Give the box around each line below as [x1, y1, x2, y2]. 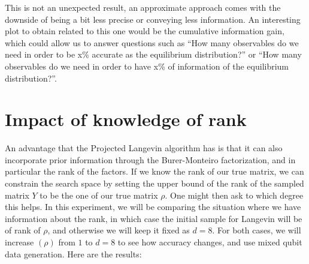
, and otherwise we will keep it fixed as [47, 224, 190, 236]
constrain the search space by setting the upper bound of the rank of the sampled [5, 177, 304, 190]
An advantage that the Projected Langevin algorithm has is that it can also [5, 142, 283, 154]
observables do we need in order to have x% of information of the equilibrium [5, 59, 289, 72]
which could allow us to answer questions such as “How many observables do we [5, 36, 299, 49]
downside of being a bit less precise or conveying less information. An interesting [5, 13, 301, 25]
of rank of [5, 224, 41, 236]
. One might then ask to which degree [165, 188, 304, 201]
